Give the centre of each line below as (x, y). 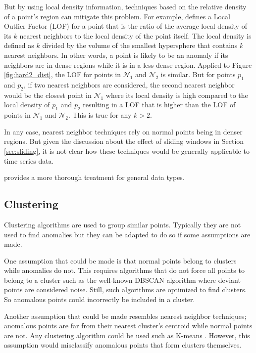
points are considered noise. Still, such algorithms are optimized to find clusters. (126, 289)
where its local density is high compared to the (177, 95)
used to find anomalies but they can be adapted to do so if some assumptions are (127, 234)
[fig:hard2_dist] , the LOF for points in (62, 74)
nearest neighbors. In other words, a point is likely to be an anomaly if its (116, 55)
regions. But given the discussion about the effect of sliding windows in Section (124, 141)
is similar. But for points (198, 74)
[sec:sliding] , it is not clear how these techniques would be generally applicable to (127, 151)
